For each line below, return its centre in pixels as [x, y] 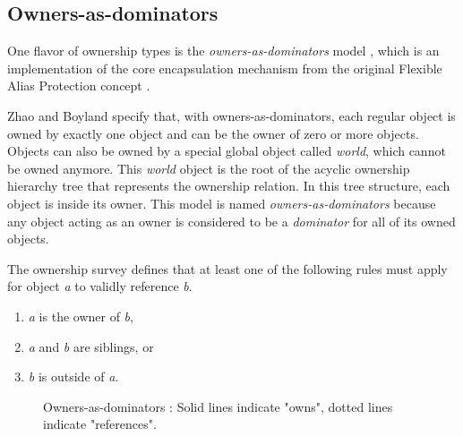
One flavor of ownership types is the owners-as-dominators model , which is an [223, 51]
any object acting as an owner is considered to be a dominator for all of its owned [231, 221]
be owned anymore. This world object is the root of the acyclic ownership [209, 168]
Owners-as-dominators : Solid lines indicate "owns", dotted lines [218, 406]
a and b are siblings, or [91, 346]
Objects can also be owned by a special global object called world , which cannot [227, 151]
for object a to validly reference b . [100, 286]
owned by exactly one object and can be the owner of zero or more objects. [213, 133]
